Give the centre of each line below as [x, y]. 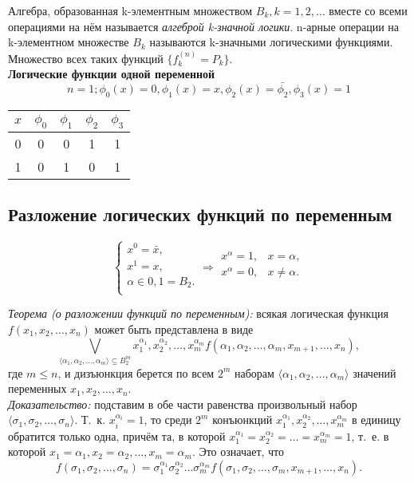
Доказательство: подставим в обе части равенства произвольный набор [183, 404]
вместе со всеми [368, 10]
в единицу [377, 420]
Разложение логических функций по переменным [200, 214]
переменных [37, 388]
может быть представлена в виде [174, 329]
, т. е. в [370, 435]
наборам [254, 372]
